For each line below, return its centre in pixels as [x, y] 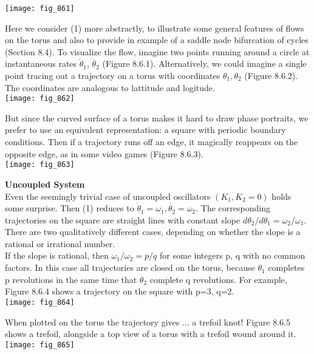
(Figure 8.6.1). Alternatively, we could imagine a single [204, 63]
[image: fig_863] [40, 165]
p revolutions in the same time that [71, 279]
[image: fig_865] [40, 345]
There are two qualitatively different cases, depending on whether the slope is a [153, 232]
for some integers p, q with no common [233, 255]
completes [286, 267]
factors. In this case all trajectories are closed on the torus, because [130, 267]
